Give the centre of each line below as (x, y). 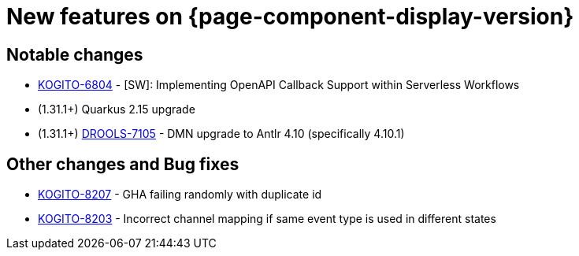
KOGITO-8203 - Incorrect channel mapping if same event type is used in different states (267, 219)
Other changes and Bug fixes (123, 164)
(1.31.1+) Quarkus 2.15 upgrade (117, 109)
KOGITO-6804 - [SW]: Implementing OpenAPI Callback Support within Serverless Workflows (279, 85)
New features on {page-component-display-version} (290, 17)
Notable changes (75, 54)
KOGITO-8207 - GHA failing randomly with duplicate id (180, 195)
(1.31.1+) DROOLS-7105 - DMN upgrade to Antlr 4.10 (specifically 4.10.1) (221, 134)
